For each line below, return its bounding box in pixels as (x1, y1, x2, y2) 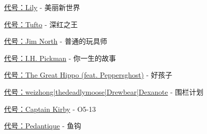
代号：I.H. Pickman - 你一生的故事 (4, 52, 116, 63)
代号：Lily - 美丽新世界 (4, 2, 80, 12)
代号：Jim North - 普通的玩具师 (4, 36, 107, 46)
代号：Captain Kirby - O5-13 (4, 103, 96, 114)
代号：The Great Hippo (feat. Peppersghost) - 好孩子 (4, 70, 173, 80)
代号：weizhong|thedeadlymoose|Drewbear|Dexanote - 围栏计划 (4, 86, 203, 97)
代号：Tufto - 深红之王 (4, 19, 78, 29)
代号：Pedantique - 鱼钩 (4, 120, 81, 131)
